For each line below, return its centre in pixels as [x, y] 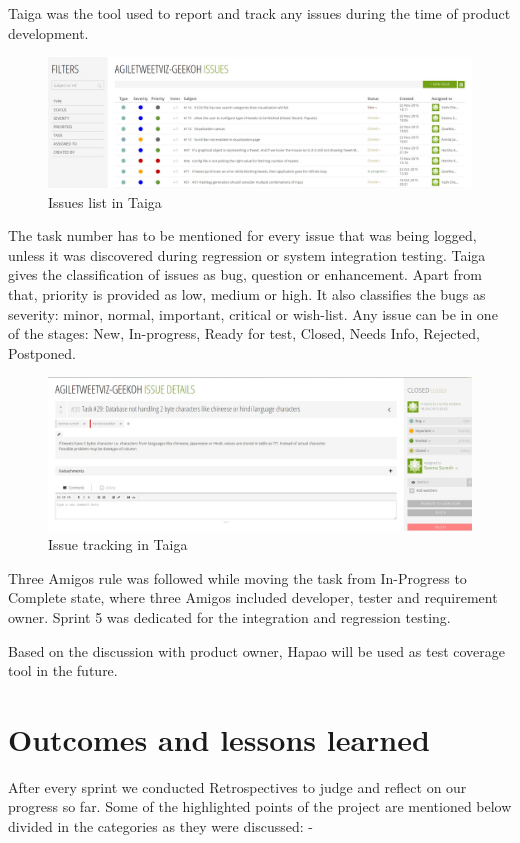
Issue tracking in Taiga [118, 544]
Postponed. [42, 352]
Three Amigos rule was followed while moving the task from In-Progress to [237, 577]
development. [48, 32]
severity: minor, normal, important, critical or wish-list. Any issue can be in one [253, 313]
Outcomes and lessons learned [219, 738]
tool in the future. [63, 670]
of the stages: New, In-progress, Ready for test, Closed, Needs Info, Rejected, [244, 333]
